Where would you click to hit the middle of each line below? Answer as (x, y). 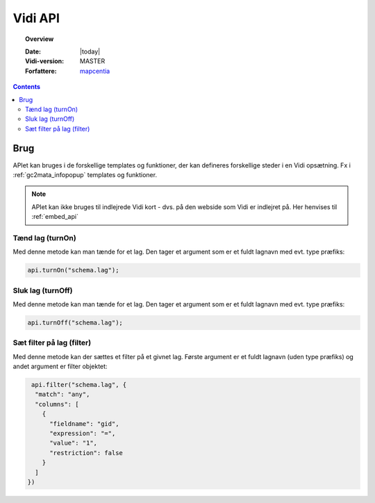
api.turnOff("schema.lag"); (75, 322)
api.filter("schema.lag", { (79, 385)
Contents (27, 87)
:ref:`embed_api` (55, 217)
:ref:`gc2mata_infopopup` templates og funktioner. (85, 174)
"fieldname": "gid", (84, 423)
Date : (33, 51)
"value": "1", (73, 443)
